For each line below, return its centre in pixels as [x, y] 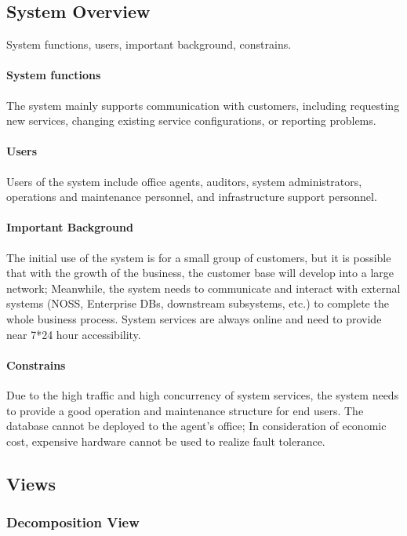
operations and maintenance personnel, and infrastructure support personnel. [192, 197]
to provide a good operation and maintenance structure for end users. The [185, 410]
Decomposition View [73, 522]
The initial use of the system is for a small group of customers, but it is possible [199, 257]
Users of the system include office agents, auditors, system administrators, [184, 181]
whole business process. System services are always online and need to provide [194, 318]
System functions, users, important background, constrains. [149, 44]
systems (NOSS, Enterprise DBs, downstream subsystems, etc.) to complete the [198, 303]
